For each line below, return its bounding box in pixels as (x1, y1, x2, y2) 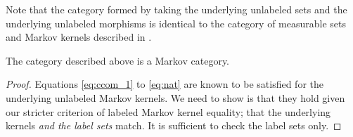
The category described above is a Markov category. (6, 53, 230, 67)
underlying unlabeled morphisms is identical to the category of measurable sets (6, 15, 347, 30)
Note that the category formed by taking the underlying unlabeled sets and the (6, 2, 347, 16)
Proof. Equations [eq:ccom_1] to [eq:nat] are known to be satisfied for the (6, 77, 323, 91)
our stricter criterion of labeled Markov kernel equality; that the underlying (6, 104, 331, 119)
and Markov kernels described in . (6, 30, 152, 44)
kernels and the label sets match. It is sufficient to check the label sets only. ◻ (6, 118, 342, 133)
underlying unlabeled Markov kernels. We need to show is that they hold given (6, 90, 345, 105)
